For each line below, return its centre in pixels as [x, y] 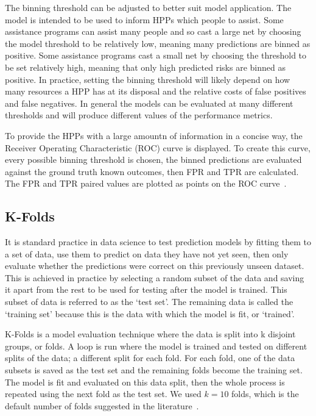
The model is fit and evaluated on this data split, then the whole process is [145, 382]
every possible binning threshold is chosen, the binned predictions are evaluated [153, 160]
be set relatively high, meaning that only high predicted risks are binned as [145, 67]
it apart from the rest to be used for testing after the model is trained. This [146, 289]
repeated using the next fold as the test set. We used [103, 394]
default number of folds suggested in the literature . [102, 405]
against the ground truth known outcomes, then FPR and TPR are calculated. [152, 171]
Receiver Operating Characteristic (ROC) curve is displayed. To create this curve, [158, 147]
